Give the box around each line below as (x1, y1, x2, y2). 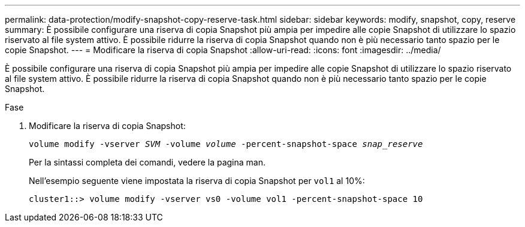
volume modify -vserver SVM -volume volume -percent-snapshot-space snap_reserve (29, 139, 423, 149)
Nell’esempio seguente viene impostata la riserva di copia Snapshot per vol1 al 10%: (29, 176, 365, 186)
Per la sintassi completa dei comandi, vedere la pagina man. (29, 157, 265, 167)
